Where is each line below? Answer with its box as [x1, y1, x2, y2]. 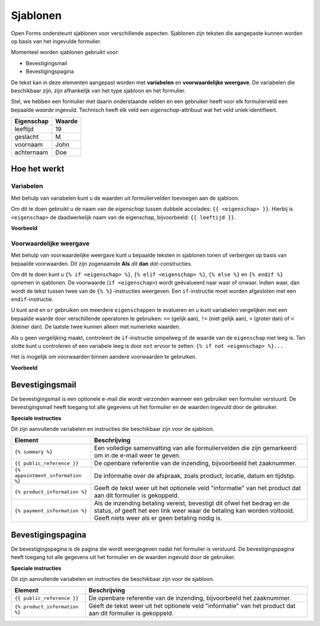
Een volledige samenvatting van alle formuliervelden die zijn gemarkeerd [94, 444, 297, 452]
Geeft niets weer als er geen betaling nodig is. [94, 514, 222, 522]
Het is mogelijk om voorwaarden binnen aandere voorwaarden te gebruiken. [11, 353, 197, 360]
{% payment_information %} [14, 507, 88, 514]
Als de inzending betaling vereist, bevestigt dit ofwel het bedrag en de [94, 499, 290, 507]
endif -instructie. [11, 296, 53, 303]
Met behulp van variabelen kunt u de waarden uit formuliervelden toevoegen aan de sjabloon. [11, 194, 240, 202]
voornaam [14, 140, 43, 149]
